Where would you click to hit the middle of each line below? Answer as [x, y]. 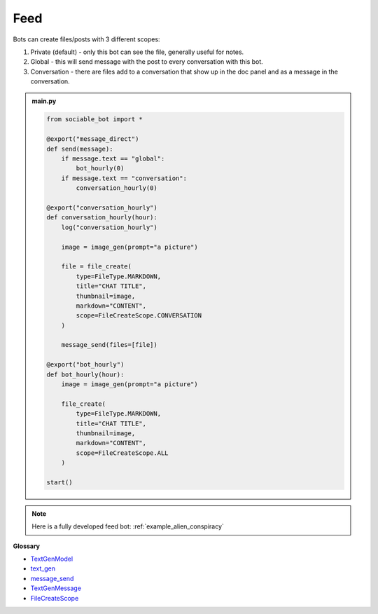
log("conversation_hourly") [109, 227]
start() [59, 482]
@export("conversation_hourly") [102, 208]
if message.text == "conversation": [124, 178]
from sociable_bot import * [94, 120]
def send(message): [80, 149]
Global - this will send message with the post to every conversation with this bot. [147, 62]
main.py [44, 101]
